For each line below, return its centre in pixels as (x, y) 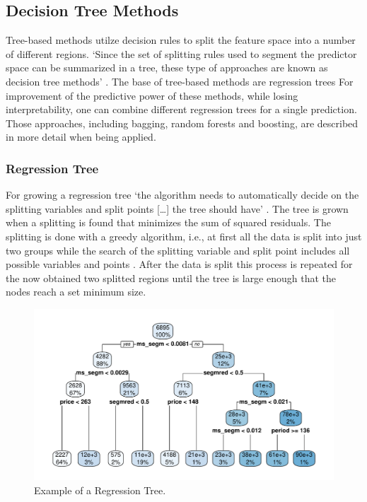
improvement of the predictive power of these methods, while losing (152, 95)
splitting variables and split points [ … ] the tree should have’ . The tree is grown (177, 208)
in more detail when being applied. (81, 137)
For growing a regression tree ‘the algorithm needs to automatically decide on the (182, 195)
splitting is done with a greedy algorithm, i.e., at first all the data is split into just (184, 236)
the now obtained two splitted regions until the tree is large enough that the (171, 278)
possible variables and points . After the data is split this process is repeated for (179, 264)
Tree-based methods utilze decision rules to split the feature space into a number (181, 40)
